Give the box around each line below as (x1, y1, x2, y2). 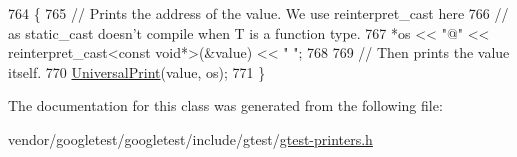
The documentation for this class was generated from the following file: (8, 95, 443, 116)
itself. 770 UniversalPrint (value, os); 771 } (8, 61, 266, 82)
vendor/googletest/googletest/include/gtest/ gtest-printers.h (8, 128, 373, 149)
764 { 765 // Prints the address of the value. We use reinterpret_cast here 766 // (8, 3, 509, 23)
